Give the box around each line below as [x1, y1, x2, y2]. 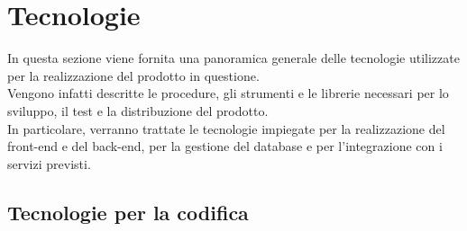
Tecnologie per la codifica [7, 198, 249, 226]
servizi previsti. [7, 154, 91, 173]
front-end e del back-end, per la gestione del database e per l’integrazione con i [7, 137, 443, 155]
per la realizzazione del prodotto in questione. [7, 66, 260, 84]
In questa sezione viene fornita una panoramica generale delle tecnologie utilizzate [7, 49, 460, 67]
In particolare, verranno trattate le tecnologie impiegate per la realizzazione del [7, 119, 445, 138]
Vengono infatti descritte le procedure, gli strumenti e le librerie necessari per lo [7, 84, 449, 102]
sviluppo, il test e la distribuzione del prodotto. [7, 101, 269, 120]
